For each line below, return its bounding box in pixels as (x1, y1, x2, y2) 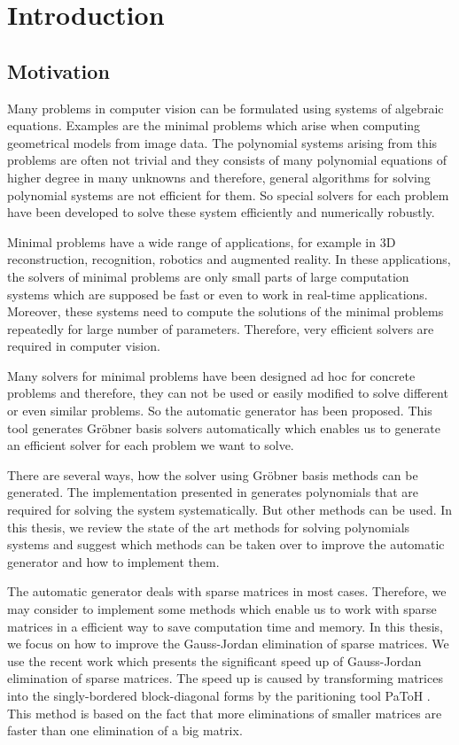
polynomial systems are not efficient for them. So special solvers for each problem (7, 185, 449, 204)
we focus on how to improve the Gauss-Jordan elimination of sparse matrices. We (7, 634, 449, 653)
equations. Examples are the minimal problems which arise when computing (7, 116, 421, 135)
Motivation (7, 57, 110, 84)
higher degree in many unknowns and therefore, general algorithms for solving (7, 167, 431, 186)
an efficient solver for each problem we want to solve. (7, 436, 294, 454)
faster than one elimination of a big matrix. (7, 721, 243, 740)
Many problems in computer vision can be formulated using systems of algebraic (7, 98, 444, 117)
